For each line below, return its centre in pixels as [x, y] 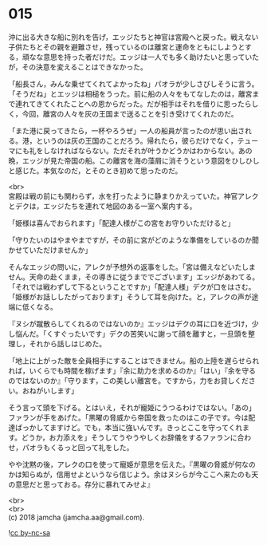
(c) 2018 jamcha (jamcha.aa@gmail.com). [77, 517]
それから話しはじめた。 [67, 343]
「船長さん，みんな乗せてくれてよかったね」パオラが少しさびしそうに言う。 [133, 84]
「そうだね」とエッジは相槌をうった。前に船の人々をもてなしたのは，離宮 [130, 93]
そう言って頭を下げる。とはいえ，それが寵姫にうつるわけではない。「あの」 [132, 407]
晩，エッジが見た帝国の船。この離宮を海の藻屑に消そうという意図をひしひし [134, 160]
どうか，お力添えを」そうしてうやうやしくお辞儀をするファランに [129, 437]
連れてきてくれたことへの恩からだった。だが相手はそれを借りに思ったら [133, 104]
